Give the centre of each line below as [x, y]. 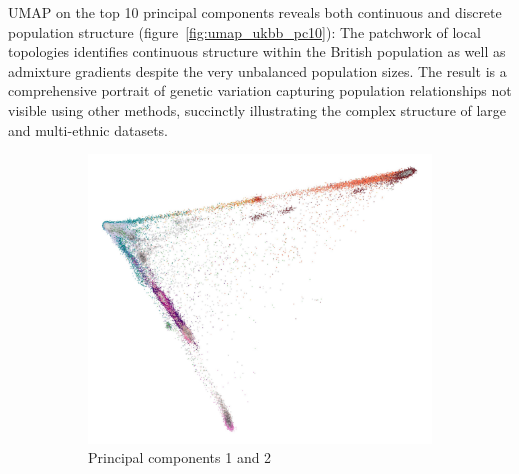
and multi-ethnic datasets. [88, 129]
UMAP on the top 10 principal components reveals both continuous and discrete [255, 12]
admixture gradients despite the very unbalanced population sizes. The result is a [257, 70]
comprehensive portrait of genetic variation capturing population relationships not [260, 90]
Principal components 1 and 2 [180, 457]
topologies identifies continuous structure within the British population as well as [257, 51]
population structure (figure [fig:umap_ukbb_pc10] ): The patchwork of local [244, 31]
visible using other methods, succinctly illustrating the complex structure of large [257, 109]
